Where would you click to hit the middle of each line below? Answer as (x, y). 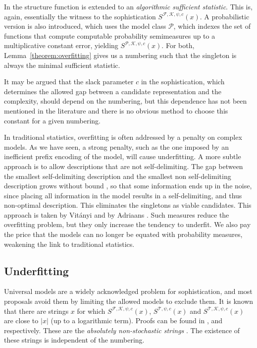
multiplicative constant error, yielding (61, 45)
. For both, (178, 45)
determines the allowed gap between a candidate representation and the (113, 91)
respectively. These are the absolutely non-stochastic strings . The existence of (122, 330)
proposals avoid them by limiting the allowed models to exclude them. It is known (129, 301)
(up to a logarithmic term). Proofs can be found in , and (137, 320)
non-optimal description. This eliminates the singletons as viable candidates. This (128, 205)
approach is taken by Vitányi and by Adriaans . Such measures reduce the (117, 214)
